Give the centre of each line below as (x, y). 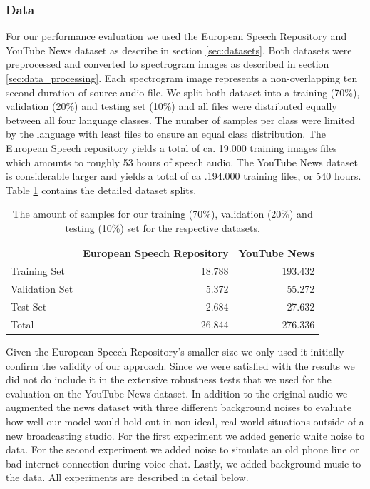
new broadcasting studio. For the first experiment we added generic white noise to (185, 435)
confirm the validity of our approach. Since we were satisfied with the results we (180, 365)
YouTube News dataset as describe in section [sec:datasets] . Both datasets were (179, 50)
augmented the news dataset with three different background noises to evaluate (179, 407)
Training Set (38, 271)
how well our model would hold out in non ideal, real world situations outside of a (185, 421)
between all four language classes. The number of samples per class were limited (180, 120)
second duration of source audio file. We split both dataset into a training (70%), (183, 92)
